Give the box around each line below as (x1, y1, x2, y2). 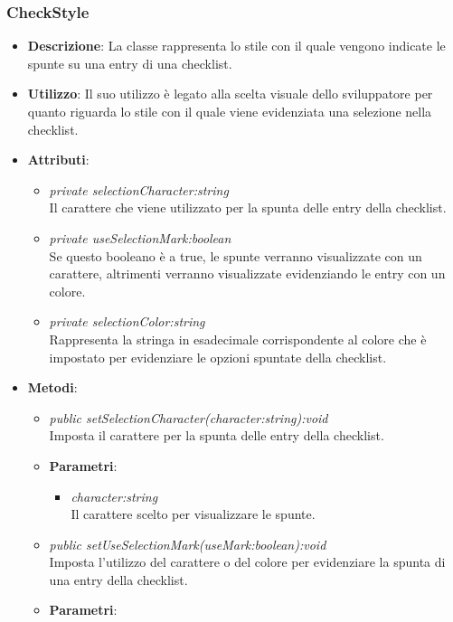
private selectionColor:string (49, 312, 205, 331)
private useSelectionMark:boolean (49, 228, 231, 247)
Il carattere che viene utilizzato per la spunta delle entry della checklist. (49, 198, 447, 217)
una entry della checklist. (49, 570, 188, 589)
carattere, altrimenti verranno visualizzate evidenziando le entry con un (49, 264, 446, 283)
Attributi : (27, 150, 90, 169)
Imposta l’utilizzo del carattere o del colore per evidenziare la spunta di (49, 552, 446, 571)
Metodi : (27, 378, 78, 397)
